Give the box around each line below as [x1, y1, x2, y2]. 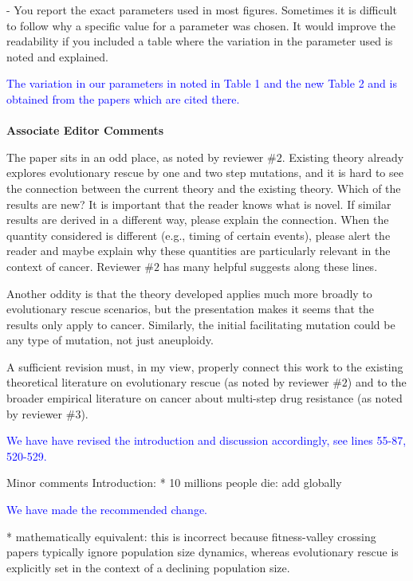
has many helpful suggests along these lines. [163, 257, 378, 274]
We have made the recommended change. [6, 501, 207, 518]
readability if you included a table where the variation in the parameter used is [6, 33, 393, 49]
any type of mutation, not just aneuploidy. [6, 332, 214, 348]
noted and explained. [6, 48, 108, 65]
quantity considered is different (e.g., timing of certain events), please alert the [6, 226, 391, 243]
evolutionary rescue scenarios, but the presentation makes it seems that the [6, 300, 375, 317]
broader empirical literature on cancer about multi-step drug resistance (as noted [6, 390, 403, 406]
